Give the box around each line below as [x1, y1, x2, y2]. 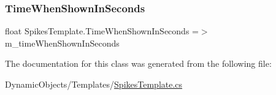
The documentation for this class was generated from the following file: [5, 57, 272, 70]
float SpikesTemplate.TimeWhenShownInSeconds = [5, 25, 199, 37]
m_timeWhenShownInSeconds [5, 36, 120, 49]
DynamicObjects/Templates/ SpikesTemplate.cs [5, 78, 183, 90]
